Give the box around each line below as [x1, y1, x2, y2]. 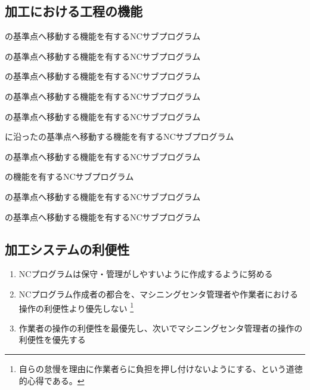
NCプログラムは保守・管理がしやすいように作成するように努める [18, 268, 273, 280]
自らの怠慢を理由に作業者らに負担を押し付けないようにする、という [18, 362, 286, 374]
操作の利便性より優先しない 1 [18, 300, 134, 314]
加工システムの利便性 [5, 239, 130, 258]
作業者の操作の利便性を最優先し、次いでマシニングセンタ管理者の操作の [18, 321, 303, 334]
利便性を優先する [18, 333, 86, 346]
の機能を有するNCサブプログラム [5, 170, 134, 183]
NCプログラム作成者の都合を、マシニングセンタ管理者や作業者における [18, 287, 298, 300]
